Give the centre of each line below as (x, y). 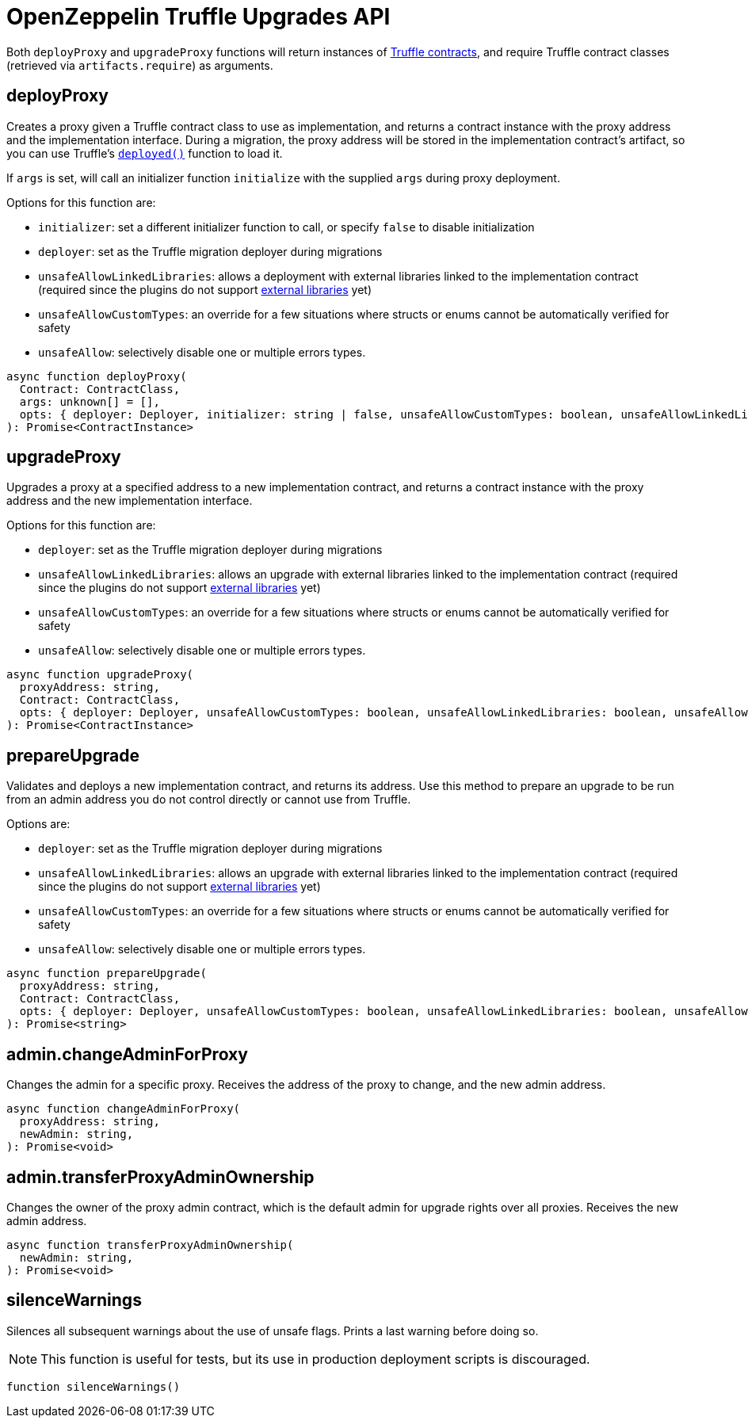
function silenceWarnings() (93, 1386)
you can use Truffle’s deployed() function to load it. (145, 153)
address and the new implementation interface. (130, 501)
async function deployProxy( (97, 376)
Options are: (38, 824)
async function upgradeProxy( (100, 675)
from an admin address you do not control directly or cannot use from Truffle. (209, 800)
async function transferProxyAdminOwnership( (150, 1245)
